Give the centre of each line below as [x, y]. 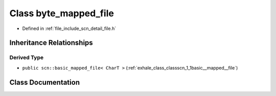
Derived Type [26, 57]
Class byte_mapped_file [62, 13]
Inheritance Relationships [51, 43]
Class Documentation [45, 82]
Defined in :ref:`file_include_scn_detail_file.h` [69, 28]
